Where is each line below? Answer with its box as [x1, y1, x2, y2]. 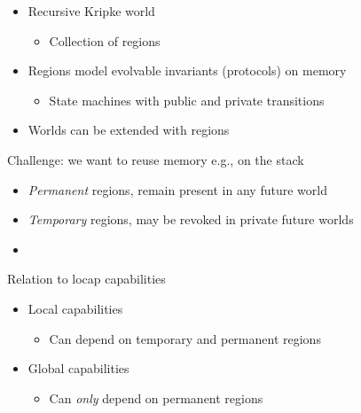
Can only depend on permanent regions [49, 388, 263, 407]
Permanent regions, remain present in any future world [27, 180, 327, 199]
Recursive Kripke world [27, 2, 155, 19]
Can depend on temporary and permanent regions [49, 329, 321, 347]
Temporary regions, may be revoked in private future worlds [27, 210, 354, 229]
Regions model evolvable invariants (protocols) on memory [27, 61, 347, 80]
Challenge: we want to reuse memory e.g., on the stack [7, 150, 304, 168]
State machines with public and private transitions [49, 90, 325, 109]
